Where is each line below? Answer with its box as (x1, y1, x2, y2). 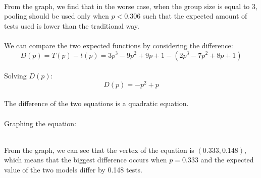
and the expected (200, 154, 254, 165)
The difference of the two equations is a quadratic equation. (4, 98, 189, 109)
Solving (4, 70, 27, 81)
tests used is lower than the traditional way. (4, 20, 139, 31)
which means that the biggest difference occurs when (4, 154, 167, 165)
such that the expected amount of (142, 11, 247, 21)
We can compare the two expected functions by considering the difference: (4, 40, 233, 50)
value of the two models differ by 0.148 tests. (4, 164, 143, 174)
